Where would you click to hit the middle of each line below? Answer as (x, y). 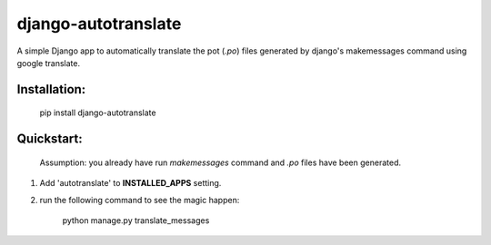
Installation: (51, 89)
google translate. (49, 63)
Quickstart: (50, 139)
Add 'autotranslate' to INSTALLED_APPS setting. (130, 183)
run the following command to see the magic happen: (140, 200)
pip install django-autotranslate (98, 113)
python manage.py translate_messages (136, 220)
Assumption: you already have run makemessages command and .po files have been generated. (220, 162)
